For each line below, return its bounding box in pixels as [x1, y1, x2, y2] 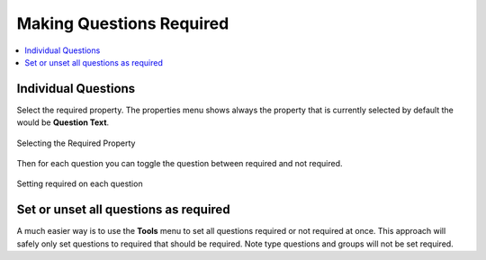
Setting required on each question [16, 178, 143, 189]
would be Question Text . [16, 117, 110, 128]
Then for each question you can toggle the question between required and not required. [16, 158, 343, 169]
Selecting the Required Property [16, 138, 136, 148]
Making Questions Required [16, 13, 229, 33]
